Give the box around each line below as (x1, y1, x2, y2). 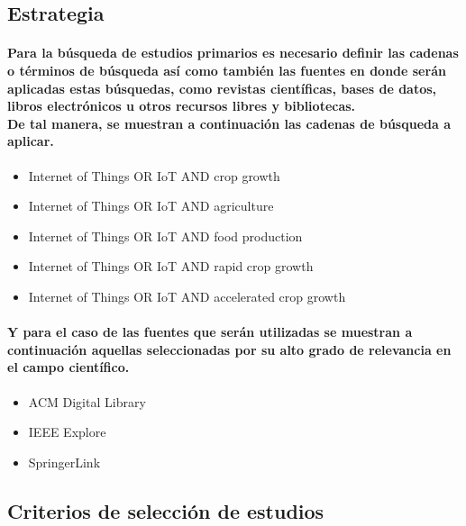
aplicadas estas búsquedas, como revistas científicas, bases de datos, (7, 78, 437, 97)
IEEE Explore (28, 422, 106, 441)
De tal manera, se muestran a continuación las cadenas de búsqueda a (7, 113, 452, 132)
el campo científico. (7, 358, 130, 376)
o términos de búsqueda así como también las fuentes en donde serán (7, 60, 446, 79)
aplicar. (7, 131, 54, 150)
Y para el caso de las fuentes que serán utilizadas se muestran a (7, 322, 413, 341)
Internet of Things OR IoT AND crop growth (28, 166, 280, 185)
